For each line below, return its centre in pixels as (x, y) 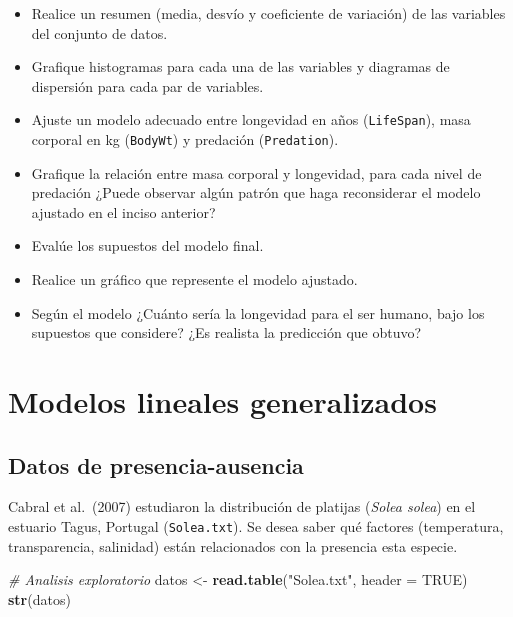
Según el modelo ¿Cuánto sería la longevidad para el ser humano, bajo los (258, 312)
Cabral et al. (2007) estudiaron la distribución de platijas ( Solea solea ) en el (242, 506)
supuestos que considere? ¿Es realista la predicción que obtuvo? (226, 332)
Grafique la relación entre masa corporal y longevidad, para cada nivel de (256, 172)
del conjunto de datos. (99, 32)
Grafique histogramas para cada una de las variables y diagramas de (240, 66)
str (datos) (39, 598)
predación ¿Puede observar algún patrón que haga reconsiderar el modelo (256, 192)
